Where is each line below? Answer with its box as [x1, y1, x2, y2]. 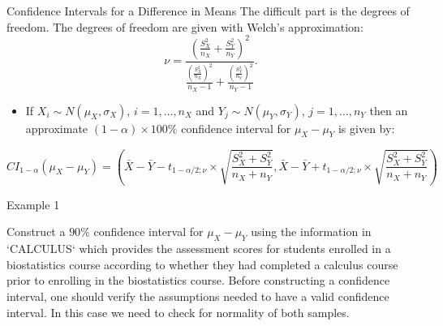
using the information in [251, 223, 372, 240]
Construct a [6, 223, 66, 240]
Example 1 [6, 195, 60, 212]
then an [369, 101, 408, 118]
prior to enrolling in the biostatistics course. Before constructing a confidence [6, 272, 390, 289]
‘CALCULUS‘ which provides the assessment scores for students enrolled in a [6, 240, 391, 257]
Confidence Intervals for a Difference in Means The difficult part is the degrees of [6, 2, 410, 19]
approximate [25, 119, 88, 136]
